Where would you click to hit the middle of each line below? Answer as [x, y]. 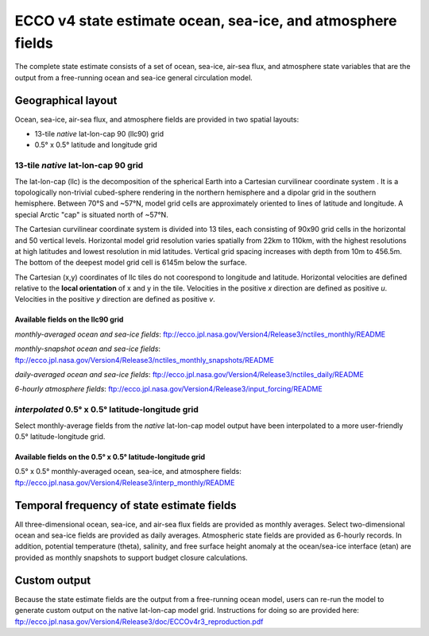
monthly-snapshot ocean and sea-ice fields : [88, 349]
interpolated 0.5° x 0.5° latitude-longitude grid [106, 410]
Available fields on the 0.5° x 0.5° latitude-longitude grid [110, 457]
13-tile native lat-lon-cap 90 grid [79, 165]
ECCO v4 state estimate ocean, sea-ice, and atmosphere [206, 21]
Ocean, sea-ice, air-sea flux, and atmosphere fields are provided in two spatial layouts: [157, 119]
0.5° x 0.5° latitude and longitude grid [96, 145]
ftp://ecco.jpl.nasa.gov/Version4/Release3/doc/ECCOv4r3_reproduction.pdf [139, 621]
